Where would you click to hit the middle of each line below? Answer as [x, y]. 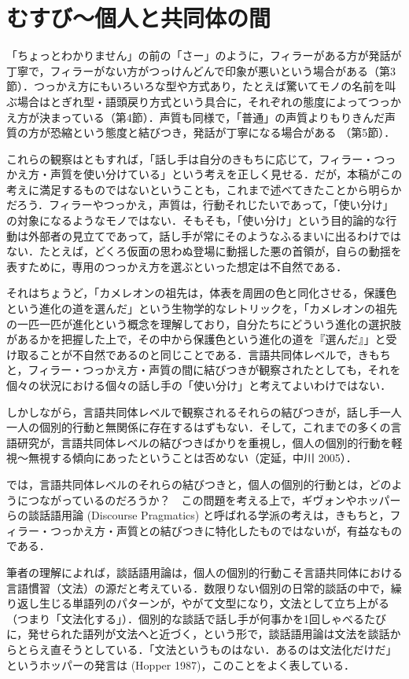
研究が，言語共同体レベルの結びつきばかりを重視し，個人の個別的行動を [204, 442]
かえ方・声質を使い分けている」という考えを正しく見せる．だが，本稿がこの [204, 174]
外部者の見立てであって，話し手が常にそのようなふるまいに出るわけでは [214, 235]
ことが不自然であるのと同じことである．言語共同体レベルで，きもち [215, 354]
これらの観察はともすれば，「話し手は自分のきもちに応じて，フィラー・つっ [201, 158]
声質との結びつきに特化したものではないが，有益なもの [259, 530]
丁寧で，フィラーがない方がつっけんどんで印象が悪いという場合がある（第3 [201, 70]
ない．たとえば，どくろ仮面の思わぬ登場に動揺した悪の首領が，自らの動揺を [204, 251]
